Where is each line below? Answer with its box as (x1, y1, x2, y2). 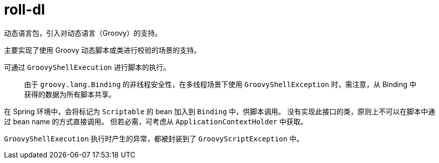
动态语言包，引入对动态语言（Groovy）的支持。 (4, 28, 162, 37)
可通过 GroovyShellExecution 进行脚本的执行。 (4, 62, 170, 71)
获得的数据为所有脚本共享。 (24, 90, 116, 99)
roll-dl (4, 1, 45, 18)
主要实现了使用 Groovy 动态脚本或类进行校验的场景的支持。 (4, 45, 201, 54)
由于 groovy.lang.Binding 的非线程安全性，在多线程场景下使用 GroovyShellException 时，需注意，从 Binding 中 (24, 79, 417, 89)
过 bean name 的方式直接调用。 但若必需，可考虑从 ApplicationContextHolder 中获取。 (4, 117, 308, 126)
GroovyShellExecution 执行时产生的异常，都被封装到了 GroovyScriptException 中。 (4, 134, 304, 143)
